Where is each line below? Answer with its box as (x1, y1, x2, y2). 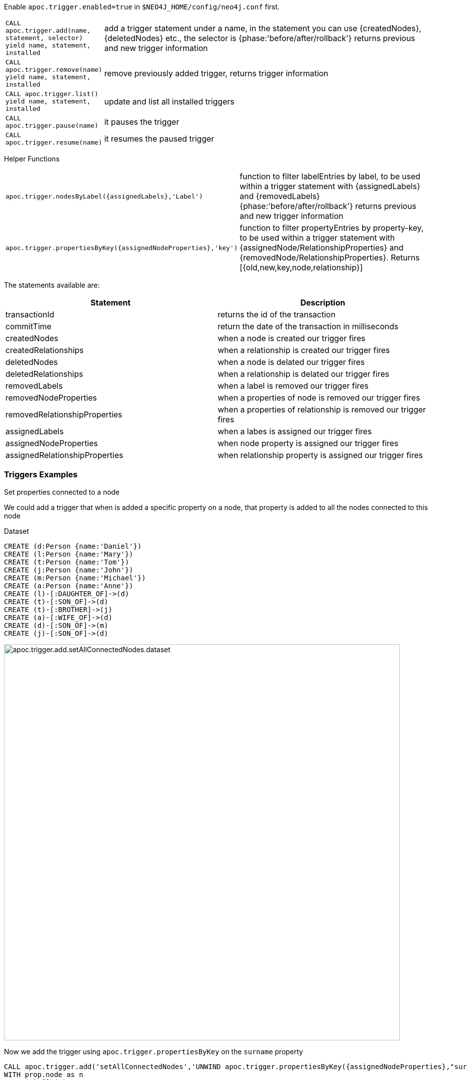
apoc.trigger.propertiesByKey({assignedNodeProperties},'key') (5, 244, 238, 252)
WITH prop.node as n (4, 1070, 84, 1079)
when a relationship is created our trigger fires (218, 345, 390, 355)
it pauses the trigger (104, 117, 180, 127)
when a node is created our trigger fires (218, 333, 366, 343)
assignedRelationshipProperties (5, 450, 123, 460)
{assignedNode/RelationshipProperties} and (239, 243, 404, 253)
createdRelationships (5, 345, 84, 355)
